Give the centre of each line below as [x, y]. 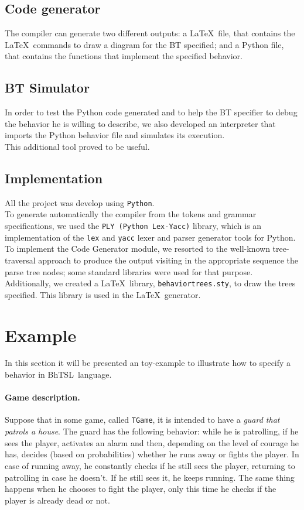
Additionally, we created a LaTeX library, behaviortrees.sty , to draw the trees [150, 283]
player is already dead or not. [57, 500]
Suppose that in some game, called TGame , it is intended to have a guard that [142, 420]
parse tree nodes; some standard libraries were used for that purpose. [129, 271]
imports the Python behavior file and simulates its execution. [115, 135]
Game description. [42, 397]
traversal [20, 260]
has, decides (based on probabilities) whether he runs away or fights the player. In [152, 454]
